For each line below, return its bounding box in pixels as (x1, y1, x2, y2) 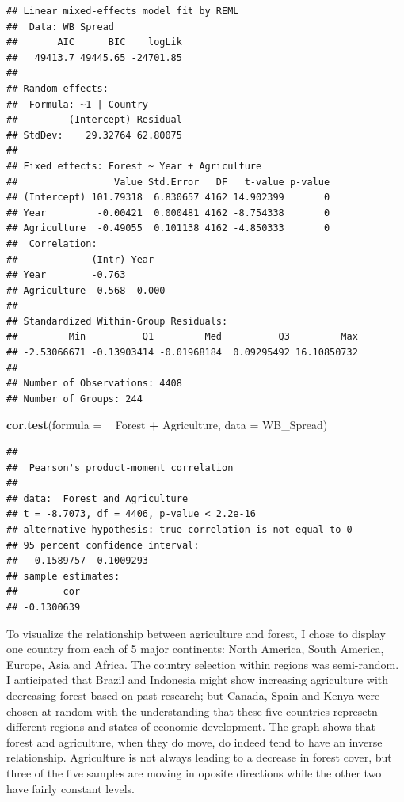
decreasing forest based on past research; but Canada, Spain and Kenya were (6, 686, 380, 703)
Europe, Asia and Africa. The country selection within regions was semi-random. (6, 656, 399, 672)
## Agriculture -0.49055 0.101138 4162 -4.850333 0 (6, 222, 330, 234)
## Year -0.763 (6, 269, 126, 281)
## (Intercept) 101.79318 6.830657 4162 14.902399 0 (6, 192, 330, 203)
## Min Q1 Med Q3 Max (6, 331, 358, 343)
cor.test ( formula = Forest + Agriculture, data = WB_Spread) (6, 416, 328, 433)
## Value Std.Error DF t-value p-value (6, 176, 330, 188)
